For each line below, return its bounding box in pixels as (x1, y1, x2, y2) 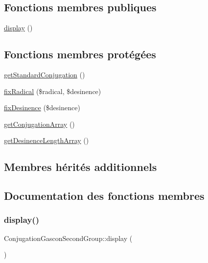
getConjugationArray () (4, 119, 75, 129)
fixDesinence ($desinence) (4, 102, 80, 113)
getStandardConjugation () (4, 70, 85, 79)
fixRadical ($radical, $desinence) (4, 86, 101, 96)
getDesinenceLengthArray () (4, 135, 89, 145)
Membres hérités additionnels (4, 159, 157, 174)
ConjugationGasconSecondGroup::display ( (4, 233, 133, 243)
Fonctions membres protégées (4, 47, 156, 62)
